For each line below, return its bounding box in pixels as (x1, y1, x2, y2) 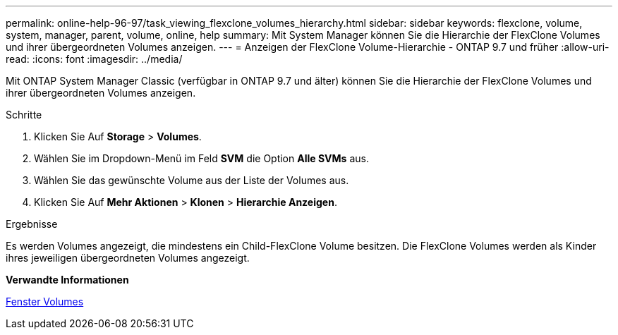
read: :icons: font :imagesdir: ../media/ (6, 53, 183, 65)
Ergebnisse (6, 218, 58, 230)
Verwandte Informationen (6, 274, 129, 286)
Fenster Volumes (6, 296, 84, 307)
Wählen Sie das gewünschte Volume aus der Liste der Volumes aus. (34, 174, 349, 186)
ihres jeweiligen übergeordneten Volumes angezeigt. (6, 252, 250, 264)
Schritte (6, 109, 42, 121)
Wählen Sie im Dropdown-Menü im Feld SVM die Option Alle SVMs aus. (34, 152, 369, 164)
